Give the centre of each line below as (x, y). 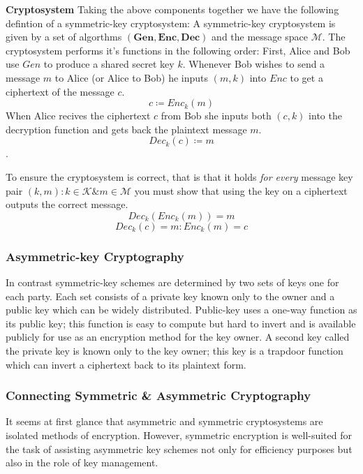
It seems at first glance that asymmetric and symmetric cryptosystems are (164, 421)
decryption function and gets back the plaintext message (126, 129)
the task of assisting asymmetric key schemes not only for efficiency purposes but (179, 449)
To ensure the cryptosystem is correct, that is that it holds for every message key (179, 176)
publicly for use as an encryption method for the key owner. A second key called (178, 337)
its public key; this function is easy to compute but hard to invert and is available (181, 323)
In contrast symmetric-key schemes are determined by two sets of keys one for (172, 282)
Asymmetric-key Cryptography (95, 256)
